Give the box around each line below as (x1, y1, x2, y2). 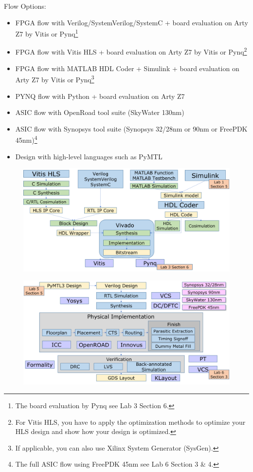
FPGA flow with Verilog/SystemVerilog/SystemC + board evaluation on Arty (15, 17, 248, 27)
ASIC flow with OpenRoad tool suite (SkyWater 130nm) (15, 107, 184, 117)
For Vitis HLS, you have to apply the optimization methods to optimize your (15, 416, 246, 427)
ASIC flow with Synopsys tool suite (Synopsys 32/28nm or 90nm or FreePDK (15, 123, 248, 133)
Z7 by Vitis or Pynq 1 (15, 27, 78, 38)
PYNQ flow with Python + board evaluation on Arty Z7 (15, 91, 185, 101)
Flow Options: (4, 1, 46, 11)
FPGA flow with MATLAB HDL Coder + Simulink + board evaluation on (15, 63, 239, 73)
